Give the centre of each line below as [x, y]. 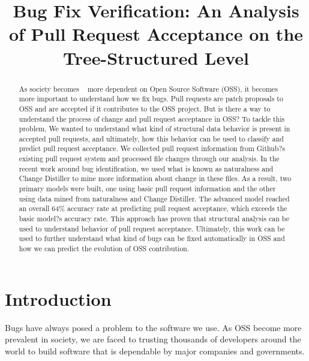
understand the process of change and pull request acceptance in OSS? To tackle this [152, 118]
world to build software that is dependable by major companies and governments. [155, 351]
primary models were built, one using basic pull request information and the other [147, 189]
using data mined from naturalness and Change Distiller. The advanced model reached [154, 198]
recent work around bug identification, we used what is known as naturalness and [146, 168]
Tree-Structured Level [156, 57]
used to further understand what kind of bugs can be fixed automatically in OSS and [152, 238]
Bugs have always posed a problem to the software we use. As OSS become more [153, 327]
